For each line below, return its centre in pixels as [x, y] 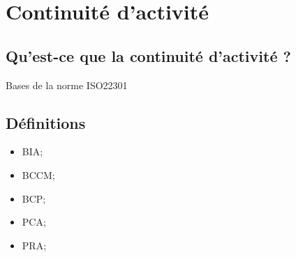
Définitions [46, 122]
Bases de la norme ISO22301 [67, 85]
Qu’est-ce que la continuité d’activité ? [148, 55]
